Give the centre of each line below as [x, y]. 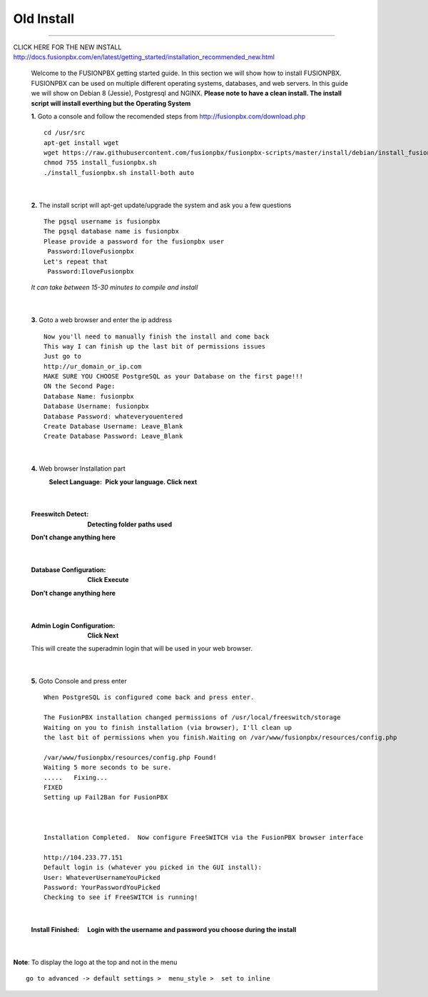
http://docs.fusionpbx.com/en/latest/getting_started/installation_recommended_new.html [144, 56]
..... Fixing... [76, 777]
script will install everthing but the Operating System [111, 103]
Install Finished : [55, 930]
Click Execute [108, 580]
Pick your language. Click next [151, 481]
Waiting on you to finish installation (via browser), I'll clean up [168, 727]
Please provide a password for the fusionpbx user [134, 241]
